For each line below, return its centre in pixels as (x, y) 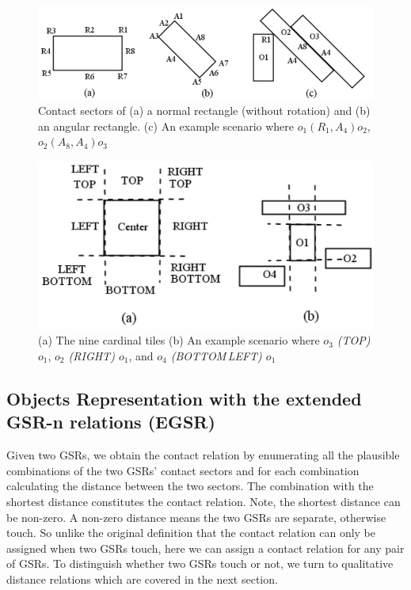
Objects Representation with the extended (184, 398)
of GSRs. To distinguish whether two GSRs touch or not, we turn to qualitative (200, 563)
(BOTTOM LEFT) (216, 356)
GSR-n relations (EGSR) (111, 422)
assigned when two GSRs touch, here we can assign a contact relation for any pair (205, 548)
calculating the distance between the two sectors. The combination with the (190, 486)
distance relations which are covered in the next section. (142, 579)
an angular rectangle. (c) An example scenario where (166, 126)
